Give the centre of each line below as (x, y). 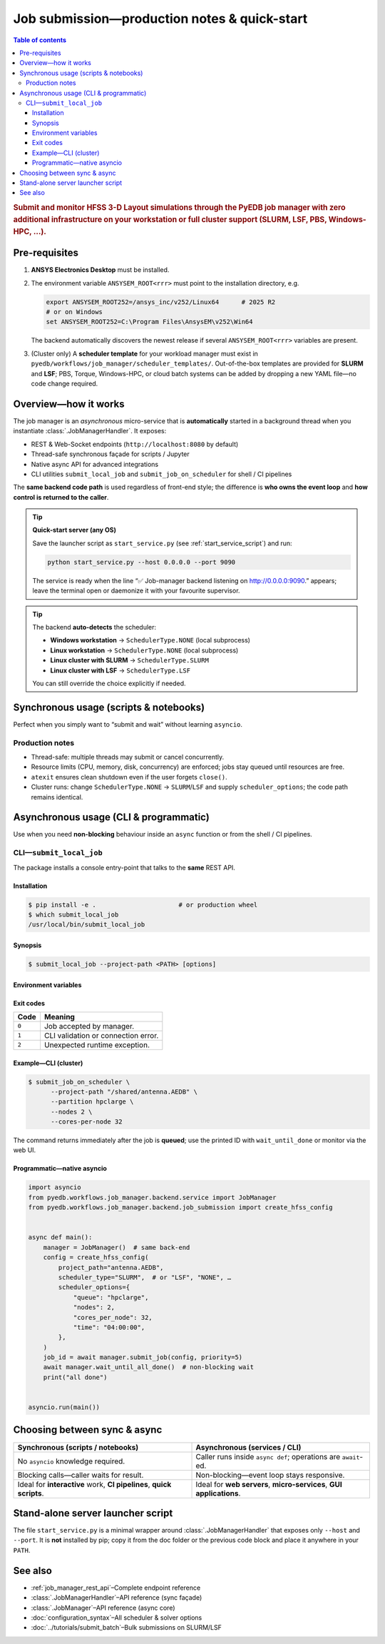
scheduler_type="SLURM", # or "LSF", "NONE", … (145, 1277)
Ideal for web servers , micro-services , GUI (269, 1484)
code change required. (65, 384)
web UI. (25, 1150)
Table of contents (40, 40)
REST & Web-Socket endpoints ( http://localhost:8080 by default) (135, 444)
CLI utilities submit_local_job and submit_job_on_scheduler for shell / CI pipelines (161, 474)
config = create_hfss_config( (96, 1257)
